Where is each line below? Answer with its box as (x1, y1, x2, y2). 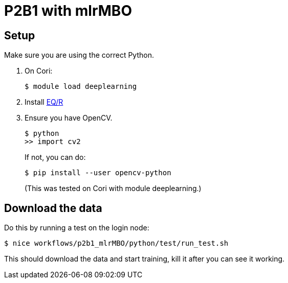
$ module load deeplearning (25, 82, 137, 91)
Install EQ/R (25, 98, 63, 107)
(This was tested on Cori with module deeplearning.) (25, 184, 202, 193)
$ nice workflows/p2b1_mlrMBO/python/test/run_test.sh (4, 239, 229, 248)
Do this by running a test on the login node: (4, 223, 149, 232)
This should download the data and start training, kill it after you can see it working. (4, 254, 285, 264)
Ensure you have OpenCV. (25, 113, 113, 123)
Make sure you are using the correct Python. (4, 51, 154, 60)
